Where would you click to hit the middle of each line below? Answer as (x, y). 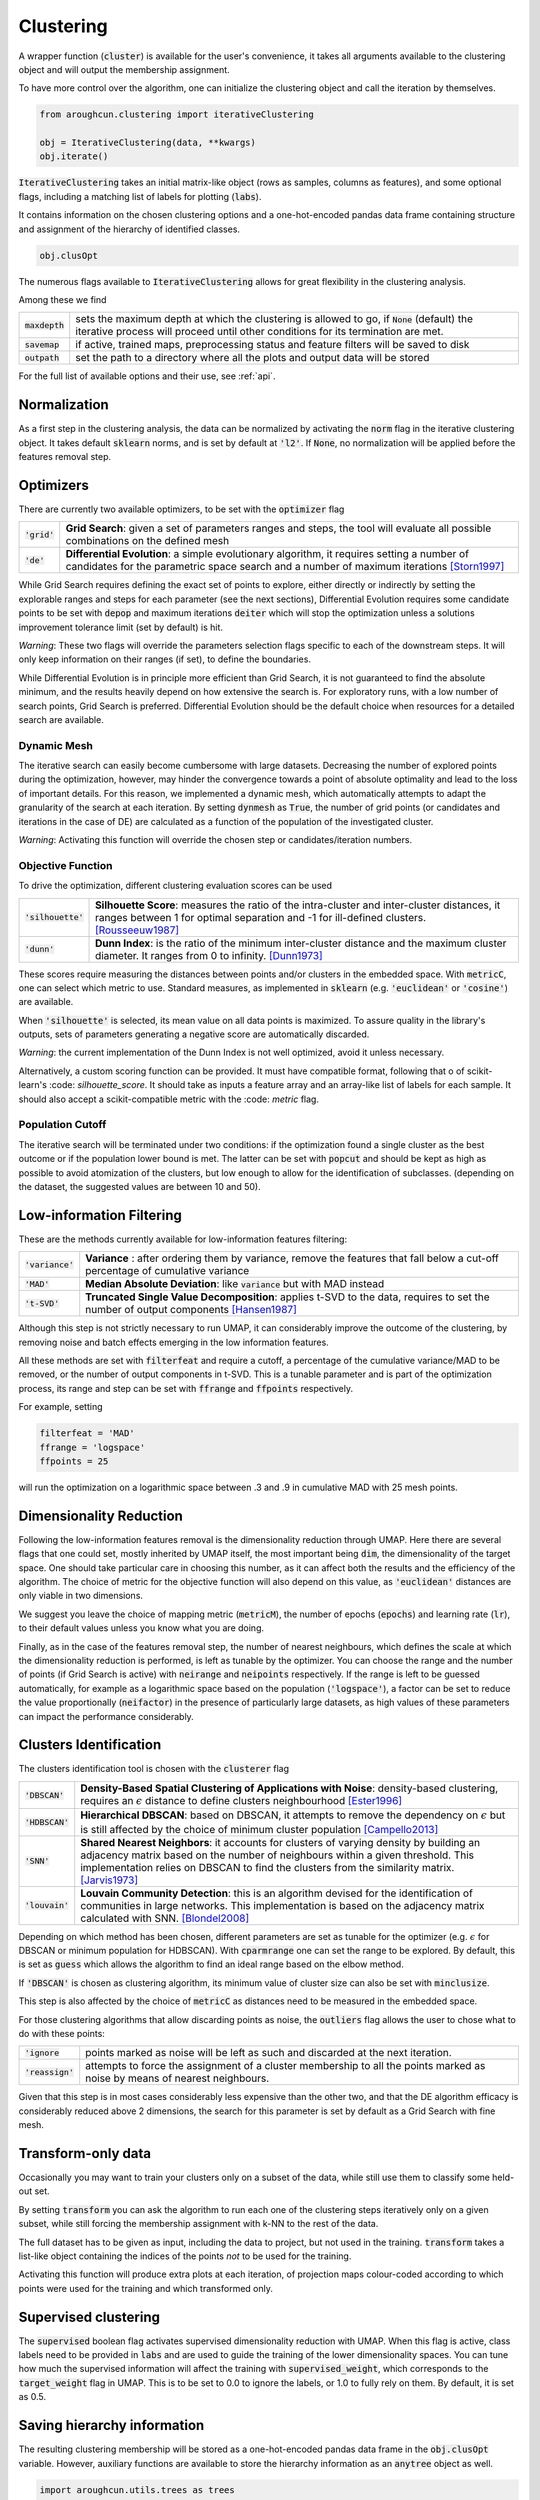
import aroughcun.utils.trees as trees (137, 2489)
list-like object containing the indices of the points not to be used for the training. (185, 2256)
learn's (32, 1085)
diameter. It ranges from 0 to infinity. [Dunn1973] (209, 955)
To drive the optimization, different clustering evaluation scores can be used (175, 886)
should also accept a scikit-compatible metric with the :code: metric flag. (169, 1099)
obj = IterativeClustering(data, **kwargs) (148, 143)
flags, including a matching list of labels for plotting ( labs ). (140, 196)
